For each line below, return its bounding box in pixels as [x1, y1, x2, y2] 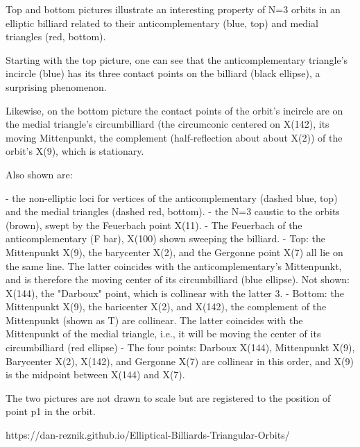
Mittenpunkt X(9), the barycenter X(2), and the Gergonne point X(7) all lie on [6, 244, 343, 259]
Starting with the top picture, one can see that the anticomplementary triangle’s [6, 52, 348, 67]
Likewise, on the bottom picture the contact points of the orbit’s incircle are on [6, 103, 343, 117]
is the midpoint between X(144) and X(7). [6, 367, 185, 382]
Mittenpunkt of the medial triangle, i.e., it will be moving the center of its [6, 326, 321, 341]
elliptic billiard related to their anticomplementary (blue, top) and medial [6, 15, 318, 30]
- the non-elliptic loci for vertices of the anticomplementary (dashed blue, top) [6, 190, 338, 205]
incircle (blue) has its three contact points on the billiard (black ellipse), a [6, 66, 320, 81]
